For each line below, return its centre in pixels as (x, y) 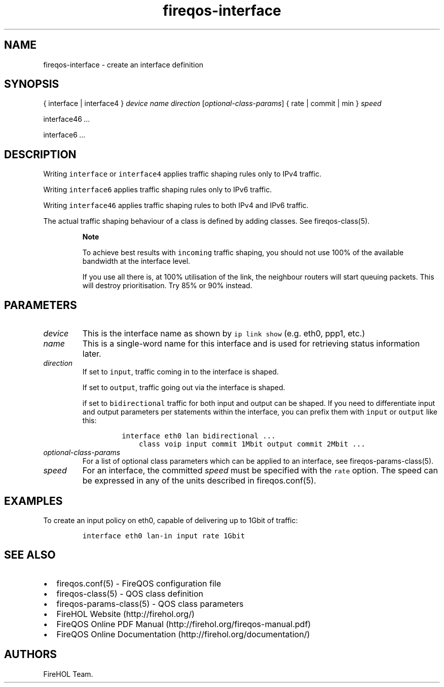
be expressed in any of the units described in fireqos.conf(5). (199, 481)
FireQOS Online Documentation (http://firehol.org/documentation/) (183, 634)
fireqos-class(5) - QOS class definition (130, 593)
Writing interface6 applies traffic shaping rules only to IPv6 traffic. (158, 190)
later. (92, 354)
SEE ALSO (30, 555)
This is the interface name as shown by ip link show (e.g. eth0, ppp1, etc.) (224, 334)
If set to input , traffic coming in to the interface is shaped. (180, 372)
